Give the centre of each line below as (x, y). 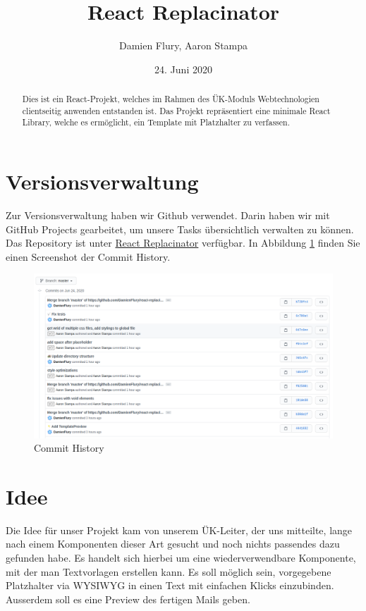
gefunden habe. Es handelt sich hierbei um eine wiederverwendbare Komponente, (181, 557)
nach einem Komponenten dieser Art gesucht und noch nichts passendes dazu (173, 544)
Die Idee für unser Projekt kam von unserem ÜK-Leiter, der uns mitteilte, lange (179, 530)
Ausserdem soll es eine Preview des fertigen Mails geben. (128, 599)
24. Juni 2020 (183, 69)
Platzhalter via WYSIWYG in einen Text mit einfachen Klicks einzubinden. (170, 585)
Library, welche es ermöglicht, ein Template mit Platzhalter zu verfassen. (156, 122)
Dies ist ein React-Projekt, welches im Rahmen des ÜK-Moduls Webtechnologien (171, 99)
